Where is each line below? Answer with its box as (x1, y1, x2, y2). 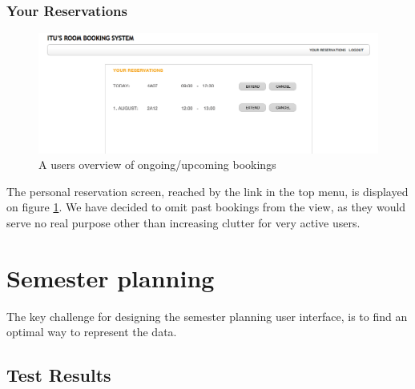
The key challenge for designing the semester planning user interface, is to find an (6, 307, 408, 324)
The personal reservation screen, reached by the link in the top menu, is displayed (6, 182, 409, 199)
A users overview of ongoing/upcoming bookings (38, 156, 276, 173)
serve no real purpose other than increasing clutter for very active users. (6, 214, 361, 231)
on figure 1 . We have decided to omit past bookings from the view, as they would (6, 199, 406, 215)
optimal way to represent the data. (6, 323, 177, 340)
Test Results (6, 363, 111, 387)
